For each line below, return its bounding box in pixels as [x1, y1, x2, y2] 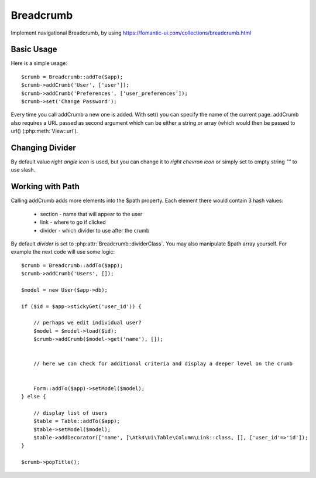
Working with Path [11, 182, 80, 192]
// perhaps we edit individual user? [33, 319, 142, 326]
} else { [21, 393, 46, 400]
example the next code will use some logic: [11, 248, 115, 255]
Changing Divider [11, 143, 76, 152]
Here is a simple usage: [11, 60, 67, 67]
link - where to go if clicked [40, 218, 107, 226]
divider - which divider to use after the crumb [40, 227, 150, 234]
